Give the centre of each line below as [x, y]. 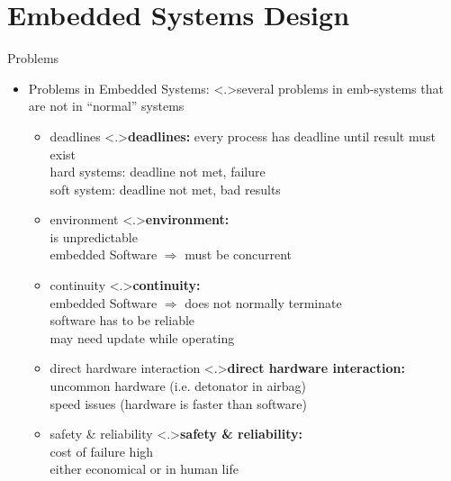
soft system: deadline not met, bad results [165, 189]
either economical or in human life [144, 469]
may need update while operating [142, 337]
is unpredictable [94, 236]
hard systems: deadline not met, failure [158, 172]
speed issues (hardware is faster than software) [178, 403]
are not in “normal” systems [106, 106]
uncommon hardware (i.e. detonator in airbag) [178, 386]
